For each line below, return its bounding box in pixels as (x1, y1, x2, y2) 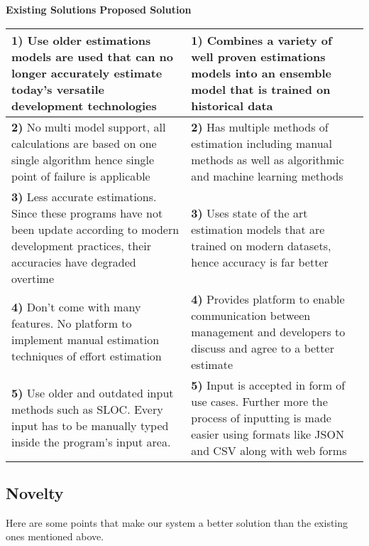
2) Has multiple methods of (191, 118, 329, 135)
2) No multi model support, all (11, 118, 166, 135)
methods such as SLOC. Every (11, 401, 163, 418)
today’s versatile (11, 80, 104, 97)
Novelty (6, 481, 64, 503)
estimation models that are (191, 220, 325, 237)
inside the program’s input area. (11, 434, 171, 451)
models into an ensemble (191, 64, 331, 81)
